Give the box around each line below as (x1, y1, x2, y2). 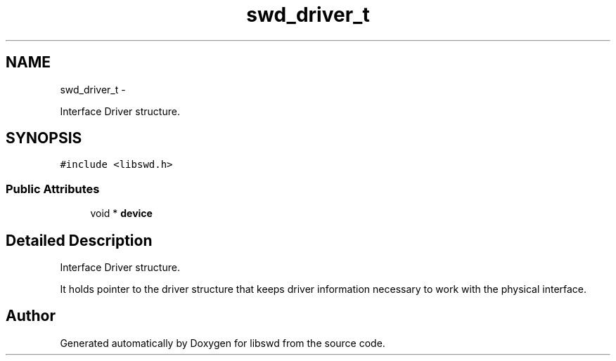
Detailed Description (6, 231, 153, 249)
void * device (90, 207, 153, 220)
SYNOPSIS (6, 129, 82, 147)
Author (6, 307, 56, 325)
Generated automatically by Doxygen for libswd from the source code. (60, 336, 385, 349)
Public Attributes (6, 181, 100, 196)
